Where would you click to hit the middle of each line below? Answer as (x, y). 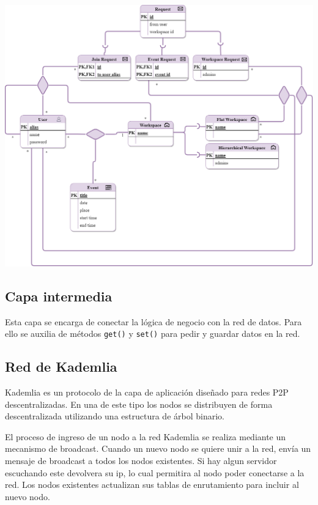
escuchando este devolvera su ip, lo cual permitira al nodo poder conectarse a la (155, 472)
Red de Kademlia (61, 367)
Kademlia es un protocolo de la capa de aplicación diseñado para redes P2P (147, 392)
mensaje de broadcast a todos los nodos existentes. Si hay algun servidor (141, 460)
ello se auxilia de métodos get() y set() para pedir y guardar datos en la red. (153, 334)
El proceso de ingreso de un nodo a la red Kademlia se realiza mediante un (146, 436)
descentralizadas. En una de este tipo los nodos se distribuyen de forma (139, 404)
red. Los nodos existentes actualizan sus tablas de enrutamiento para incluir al (152, 485)
